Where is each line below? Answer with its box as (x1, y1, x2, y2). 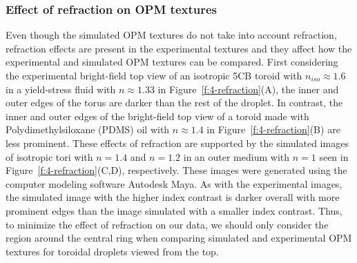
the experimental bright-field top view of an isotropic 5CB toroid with (6, 68, 302, 82)
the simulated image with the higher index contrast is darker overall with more (6, 190, 340, 204)
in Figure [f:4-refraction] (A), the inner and (157, 81, 339, 96)
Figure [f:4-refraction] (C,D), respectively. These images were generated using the (6, 163, 347, 177)
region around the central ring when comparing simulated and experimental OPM (6, 231, 352, 245)
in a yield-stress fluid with (6, 81, 116, 96)
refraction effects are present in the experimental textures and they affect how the (6, 41, 352, 55)
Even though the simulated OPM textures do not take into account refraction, (6, 28, 337, 42)
